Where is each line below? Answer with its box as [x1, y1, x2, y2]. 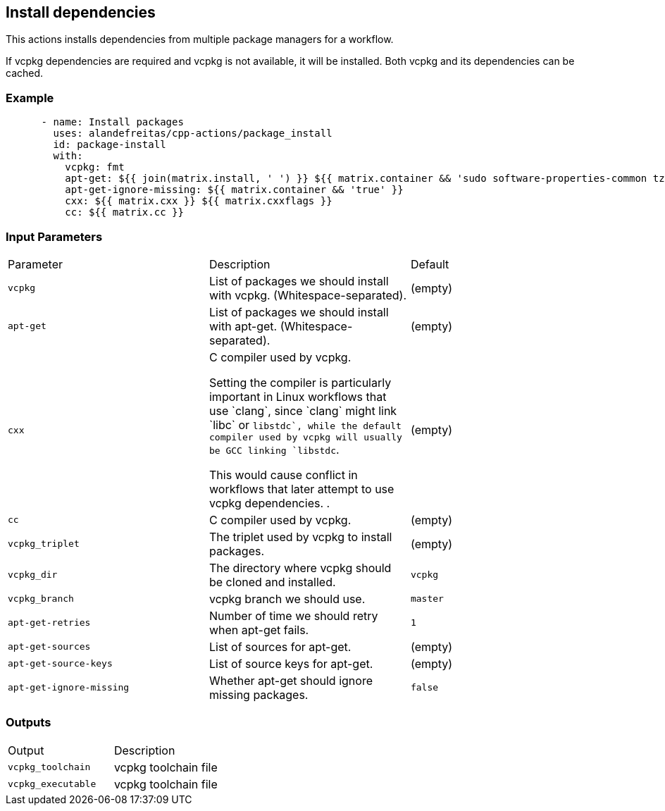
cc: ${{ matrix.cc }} [65, 206, 184, 218]
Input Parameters [6, 229, 103, 244]
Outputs [6, 715, 51, 730]
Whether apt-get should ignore [209, 673, 373, 688]
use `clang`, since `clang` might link [209, 403, 397, 418]
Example [6, 90, 54, 105]
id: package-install [53, 139, 166, 151]
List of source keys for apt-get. [209, 656, 373, 671]
